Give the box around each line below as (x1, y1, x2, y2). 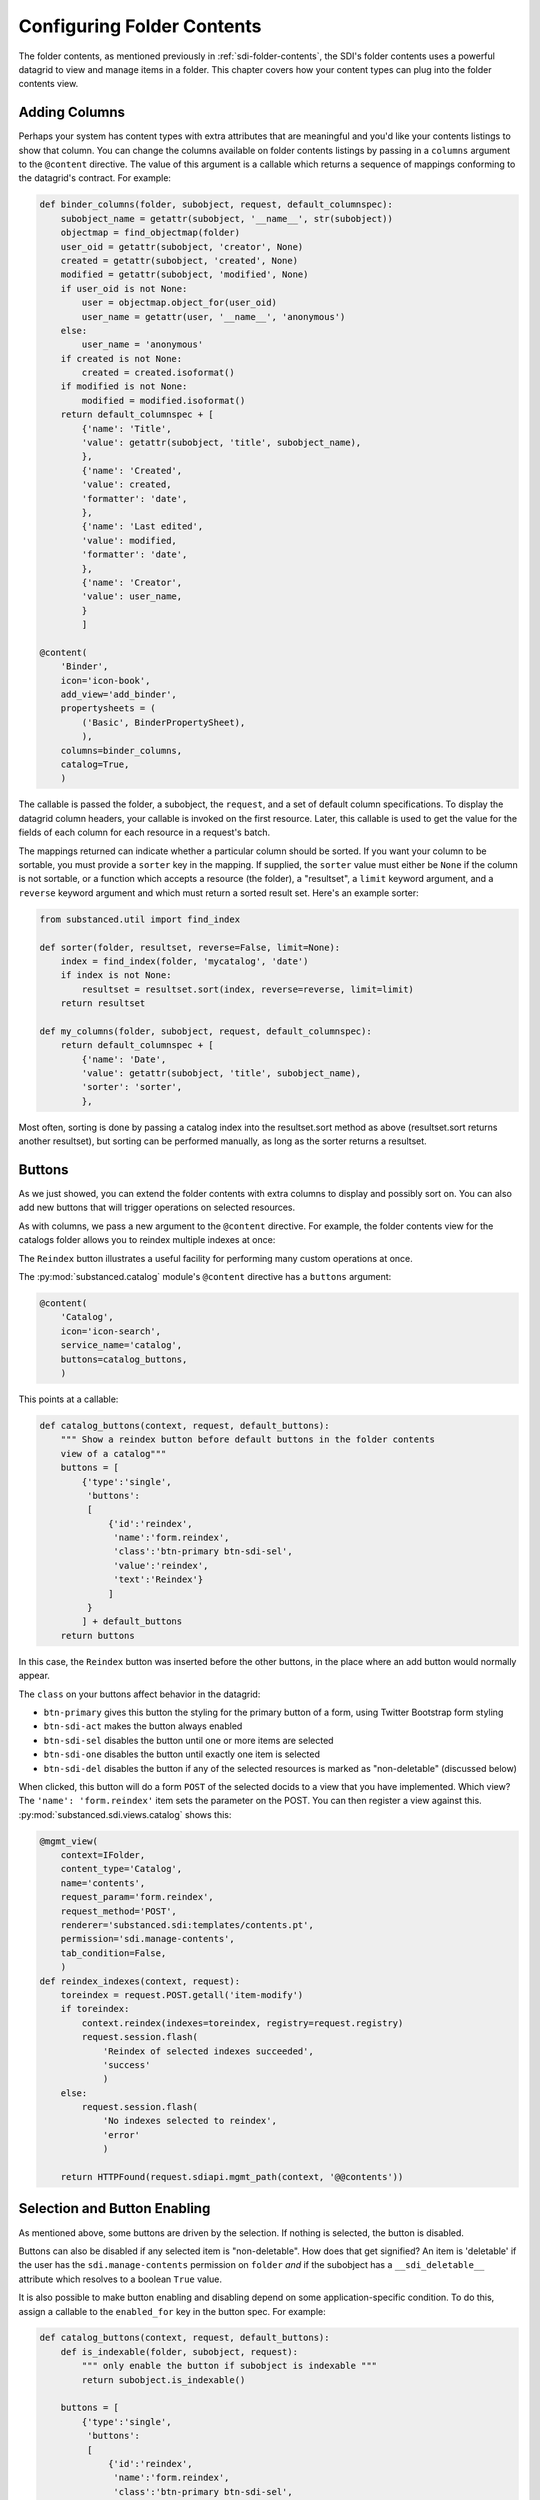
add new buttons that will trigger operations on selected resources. (18, 1201, 296, 1214)
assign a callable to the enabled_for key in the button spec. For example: (18, 2305, 326, 2317)
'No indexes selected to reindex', (102, 2115, 277, 2127)
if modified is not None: (60, 381, 188, 392)
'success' (102, 2059, 151, 2070)
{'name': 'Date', (81, 1053, 167, 1065)
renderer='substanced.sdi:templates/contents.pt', (60, 1920, 314, 1931)
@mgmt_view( (39, 1835, 99, 1847)
